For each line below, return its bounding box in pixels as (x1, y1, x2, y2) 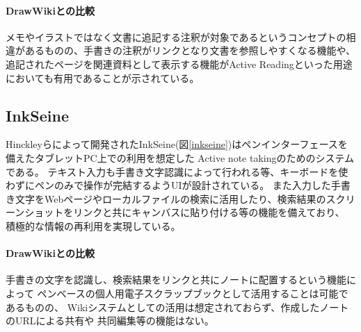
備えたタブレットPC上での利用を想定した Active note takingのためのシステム (6, 150, 355, 165)
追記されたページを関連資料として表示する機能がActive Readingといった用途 (6, 56, 353, 71)
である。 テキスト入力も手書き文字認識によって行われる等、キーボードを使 (6, 164, 348, 179)
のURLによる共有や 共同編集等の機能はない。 (6, 313, 214, 328)
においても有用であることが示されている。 (6, 70, 200, 85)
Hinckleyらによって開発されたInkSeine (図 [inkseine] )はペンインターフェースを (6, 137, 348, 151)
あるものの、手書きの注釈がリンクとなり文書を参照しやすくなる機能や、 (24, 43, 356, 58)
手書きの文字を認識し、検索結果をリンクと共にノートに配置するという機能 (6, 272, 346, 287)
